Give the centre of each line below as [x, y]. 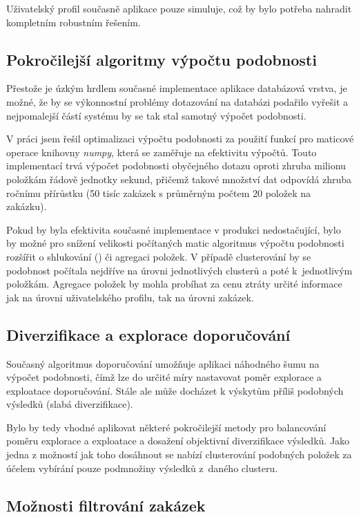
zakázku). [27, 206]
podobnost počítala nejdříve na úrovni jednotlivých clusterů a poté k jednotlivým [179, 270]
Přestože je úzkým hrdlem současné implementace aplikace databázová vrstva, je [177, 88]
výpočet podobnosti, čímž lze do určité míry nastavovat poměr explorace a [164, 377]
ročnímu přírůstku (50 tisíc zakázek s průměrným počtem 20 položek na [159, 192]
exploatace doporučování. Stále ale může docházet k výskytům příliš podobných [175, 390]
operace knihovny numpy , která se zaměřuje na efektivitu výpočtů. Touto [162, 152]
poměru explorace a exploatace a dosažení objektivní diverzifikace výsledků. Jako [178, 441]
